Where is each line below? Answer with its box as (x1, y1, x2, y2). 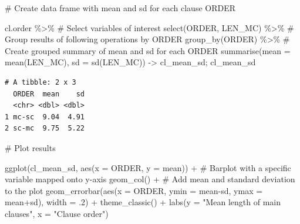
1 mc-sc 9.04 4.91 (5, 112, 85, 121)
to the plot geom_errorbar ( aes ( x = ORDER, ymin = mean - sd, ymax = (5, 184, 263, 196)
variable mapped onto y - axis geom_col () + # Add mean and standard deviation (5, 173, 295, 185)
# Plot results (5, 141, 56, 153)
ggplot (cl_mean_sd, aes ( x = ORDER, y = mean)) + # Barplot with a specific (5, 161, 291, 173)
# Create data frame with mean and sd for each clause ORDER (5, 2, 236, 14)
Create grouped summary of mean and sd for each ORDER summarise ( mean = (5, 44, 291, 56)
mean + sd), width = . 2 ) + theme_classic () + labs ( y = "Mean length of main (5, 196, 281, 208)
